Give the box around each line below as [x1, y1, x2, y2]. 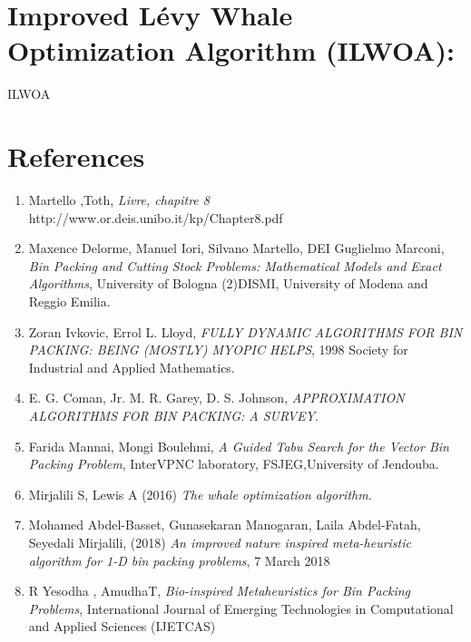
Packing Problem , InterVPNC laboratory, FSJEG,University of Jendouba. [28, 454, 439, 473]
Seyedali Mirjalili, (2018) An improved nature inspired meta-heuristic [28, 532, 411, 551]
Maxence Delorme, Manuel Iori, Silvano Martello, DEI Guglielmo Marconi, [28, 238, 445, 258]
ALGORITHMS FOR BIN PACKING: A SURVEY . [28, 405, 319, 424]
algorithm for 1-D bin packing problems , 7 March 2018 [28, 550, 330, 569]
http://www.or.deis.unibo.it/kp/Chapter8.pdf [28, 208, 283, 227]
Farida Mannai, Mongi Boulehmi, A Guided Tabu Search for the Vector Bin [28, 436, 449, 455]
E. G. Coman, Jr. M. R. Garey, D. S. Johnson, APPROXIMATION [28, 388, 405, 407]
